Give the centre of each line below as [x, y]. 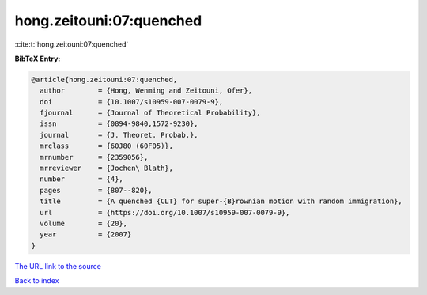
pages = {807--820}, [96, 190]
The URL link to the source [58, 266]
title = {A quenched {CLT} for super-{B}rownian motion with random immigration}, [221, 201]
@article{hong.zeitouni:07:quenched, [104, 79]
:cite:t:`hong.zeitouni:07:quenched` [72, 44]
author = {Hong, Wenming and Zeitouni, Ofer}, [146, 91]
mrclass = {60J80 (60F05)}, [107, 146]
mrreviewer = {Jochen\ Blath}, [107, 168]
